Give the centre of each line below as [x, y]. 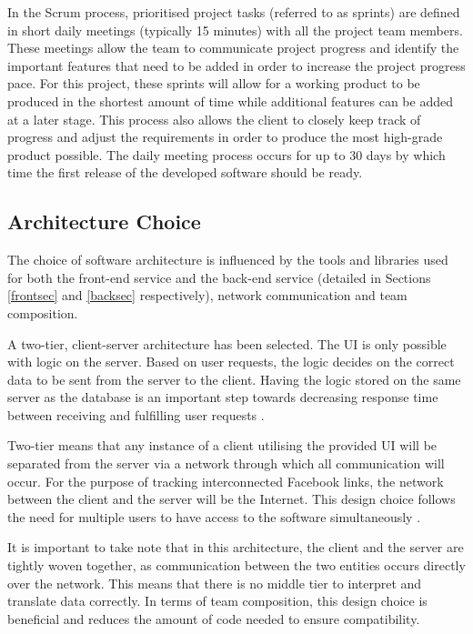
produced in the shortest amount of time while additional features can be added [230, 101]
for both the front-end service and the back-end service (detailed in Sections [219, 277]
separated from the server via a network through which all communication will [226, 463]
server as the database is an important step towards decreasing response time [223, 397]
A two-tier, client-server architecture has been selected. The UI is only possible [227, 343]
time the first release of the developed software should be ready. [185, 172]
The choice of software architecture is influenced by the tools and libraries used [228, 260]
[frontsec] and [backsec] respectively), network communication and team [207, 295]
